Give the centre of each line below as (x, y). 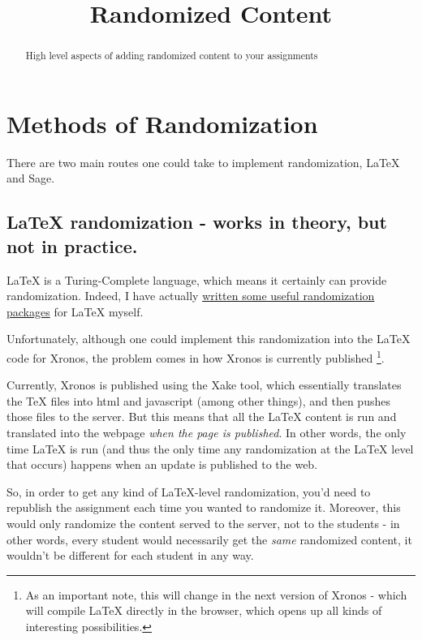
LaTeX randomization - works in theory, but (197, 222)
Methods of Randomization (162, 123)
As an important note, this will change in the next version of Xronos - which (216, 594)
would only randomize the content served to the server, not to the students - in (203, 523)
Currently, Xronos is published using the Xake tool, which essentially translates (204, 385)
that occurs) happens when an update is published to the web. (162, 464)
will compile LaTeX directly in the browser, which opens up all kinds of (204, 610)
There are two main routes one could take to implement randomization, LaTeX (203, 162)
